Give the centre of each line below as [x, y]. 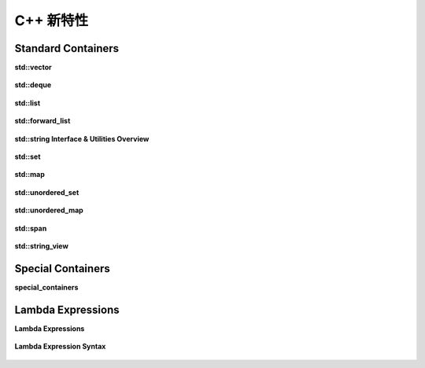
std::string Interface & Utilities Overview [82, 138]
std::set [28, 156]
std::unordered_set [47, 192]
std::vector [33, 68]
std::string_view [41, 246]
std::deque [33, 85]
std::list [28, 103]
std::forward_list [42, 121]
